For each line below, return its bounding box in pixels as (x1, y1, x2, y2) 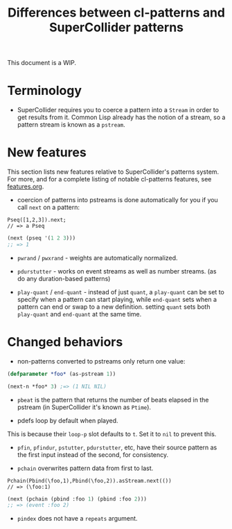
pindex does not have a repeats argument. (17, 514, 138, 523)
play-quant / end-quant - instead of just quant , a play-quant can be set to (17, 287, 225, 296)
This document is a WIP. (7, 59, 77, 67)
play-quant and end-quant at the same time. (17, 310, 142, 318)
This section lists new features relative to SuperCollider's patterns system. (7, 168, 220, 176)
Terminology (7, 83, 82, 98)
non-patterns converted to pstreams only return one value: (17, 357, 186, 365)
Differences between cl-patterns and (8, 5, 225, 21)
